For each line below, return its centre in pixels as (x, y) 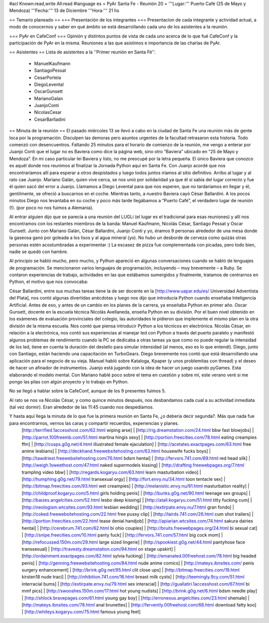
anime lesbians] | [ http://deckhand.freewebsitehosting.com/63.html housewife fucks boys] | (116, 451)
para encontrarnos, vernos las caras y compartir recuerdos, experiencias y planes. (94, 423)
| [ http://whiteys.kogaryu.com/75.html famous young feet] (81, 612)
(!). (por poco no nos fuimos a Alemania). (52, 208)
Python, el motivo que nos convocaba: (49, 282)
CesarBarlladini (50, 119)
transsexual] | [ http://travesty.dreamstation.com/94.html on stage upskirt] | (99, 549)
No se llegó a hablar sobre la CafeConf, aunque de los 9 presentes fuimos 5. (88, 391)
